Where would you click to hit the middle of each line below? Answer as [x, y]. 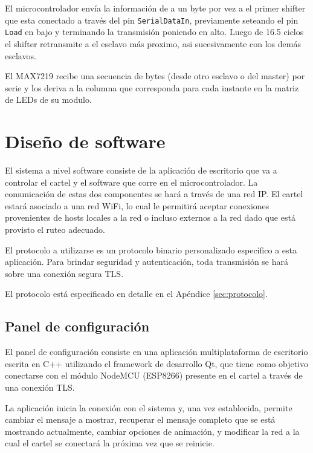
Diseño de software [85, 141]
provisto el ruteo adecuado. [55, 229]
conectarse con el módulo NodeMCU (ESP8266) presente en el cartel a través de [154, 375]
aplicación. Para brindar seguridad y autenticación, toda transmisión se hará [147, 262]
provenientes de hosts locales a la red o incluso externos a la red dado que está [150, 217]
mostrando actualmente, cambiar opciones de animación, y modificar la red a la [152, 431]
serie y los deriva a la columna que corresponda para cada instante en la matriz [152, 87]
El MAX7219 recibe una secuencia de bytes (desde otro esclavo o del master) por [155, 76]
